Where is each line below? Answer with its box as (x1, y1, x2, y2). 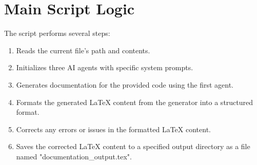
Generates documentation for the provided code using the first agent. (16, 79, 234, 90)
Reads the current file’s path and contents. (16, 45, 150, 55)
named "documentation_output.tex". (16, 151, 132, 161)
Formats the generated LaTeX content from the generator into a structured (16, 96, 253, 107)
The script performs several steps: (4, 28, 110, 38)
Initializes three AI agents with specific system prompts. (16, 62, 193, 73)
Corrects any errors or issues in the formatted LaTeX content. (16, 123, 211, 134)
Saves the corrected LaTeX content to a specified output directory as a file (16, 141, 250, 152)
